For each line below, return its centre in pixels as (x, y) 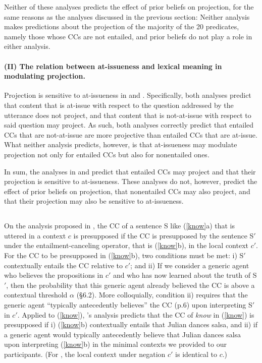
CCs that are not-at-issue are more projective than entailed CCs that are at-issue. (131, 134)
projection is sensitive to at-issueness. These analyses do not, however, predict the (131, 181)
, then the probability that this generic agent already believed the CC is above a (130, 285)
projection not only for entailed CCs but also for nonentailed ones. (107, 154)
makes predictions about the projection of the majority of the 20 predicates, (122, 26)
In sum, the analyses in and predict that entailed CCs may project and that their (130, 171)
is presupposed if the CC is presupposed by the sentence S (164, 235)
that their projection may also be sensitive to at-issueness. (94, 201)
